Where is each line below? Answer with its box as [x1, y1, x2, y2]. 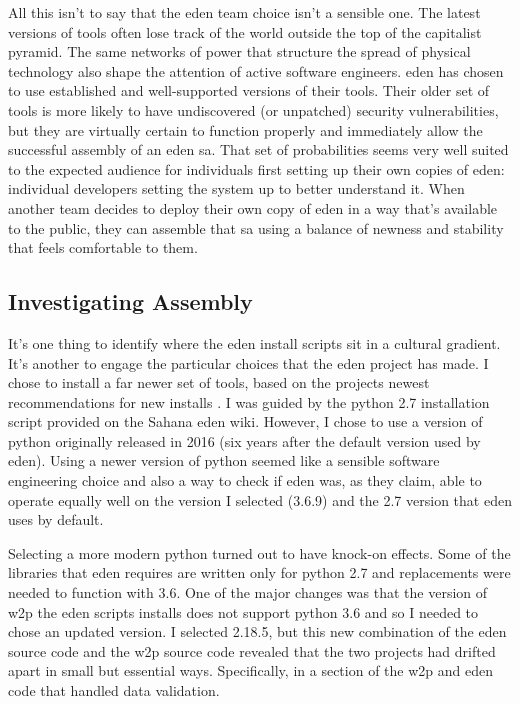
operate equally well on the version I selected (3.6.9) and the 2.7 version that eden [8, 489, 512, 510]
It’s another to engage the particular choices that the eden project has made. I [8, 352, 489, 373]
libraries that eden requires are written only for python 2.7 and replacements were [8, 562, 511, 583]
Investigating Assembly [8, 286, 253, 317]
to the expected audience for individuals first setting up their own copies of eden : [8, 158, 505, 179]
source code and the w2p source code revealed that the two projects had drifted [8, 640, 496, 661]
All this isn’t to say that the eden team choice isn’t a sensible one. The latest [8, 2, 481, 22]
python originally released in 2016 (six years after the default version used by [8, 430, 481, 451]
